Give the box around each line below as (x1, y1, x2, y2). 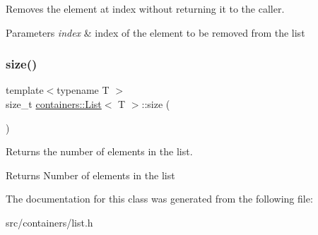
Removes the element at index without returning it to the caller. (6, 1, 285, 16)
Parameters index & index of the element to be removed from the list (6, 25, 305, 40)
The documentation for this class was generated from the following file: (6, 191, 313, 206)
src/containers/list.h (6, 215, 93, 229)
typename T (57, 83, 110, 97)
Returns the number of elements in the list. (6, 144, 193, 159)
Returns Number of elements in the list (6, 167, 175, 182)
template (6, 83, 44, 97)
